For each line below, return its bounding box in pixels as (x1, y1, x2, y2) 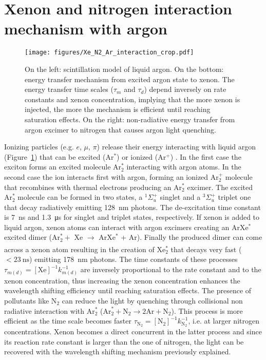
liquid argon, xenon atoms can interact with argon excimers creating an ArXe (4, 221, 249, 232)
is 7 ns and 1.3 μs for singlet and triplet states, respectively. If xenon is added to (4, 212, 260, 222)
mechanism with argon (4, 18, 167, 39)
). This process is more (171, 305, 243, 316)
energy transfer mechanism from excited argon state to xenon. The (25, 73, 235, 84)
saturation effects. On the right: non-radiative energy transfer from (25, 113, 235, 124)
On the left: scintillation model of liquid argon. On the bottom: (25, 63, 224, 74)
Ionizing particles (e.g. (4, 141, 74, 152)
